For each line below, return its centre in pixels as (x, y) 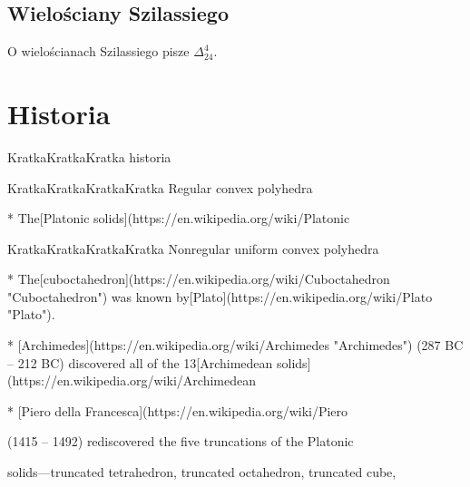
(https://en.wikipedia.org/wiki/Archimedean (132, 380)
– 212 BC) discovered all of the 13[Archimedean (140, 362)
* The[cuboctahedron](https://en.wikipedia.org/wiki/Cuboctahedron (199, 279)
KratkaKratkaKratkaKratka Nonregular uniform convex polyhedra (193, 248)
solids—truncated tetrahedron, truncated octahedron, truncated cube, (202, 472)
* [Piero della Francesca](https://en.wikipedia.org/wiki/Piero (178, 410)
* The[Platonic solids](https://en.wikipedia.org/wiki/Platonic (179, 218)
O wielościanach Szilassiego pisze (98, 51)
